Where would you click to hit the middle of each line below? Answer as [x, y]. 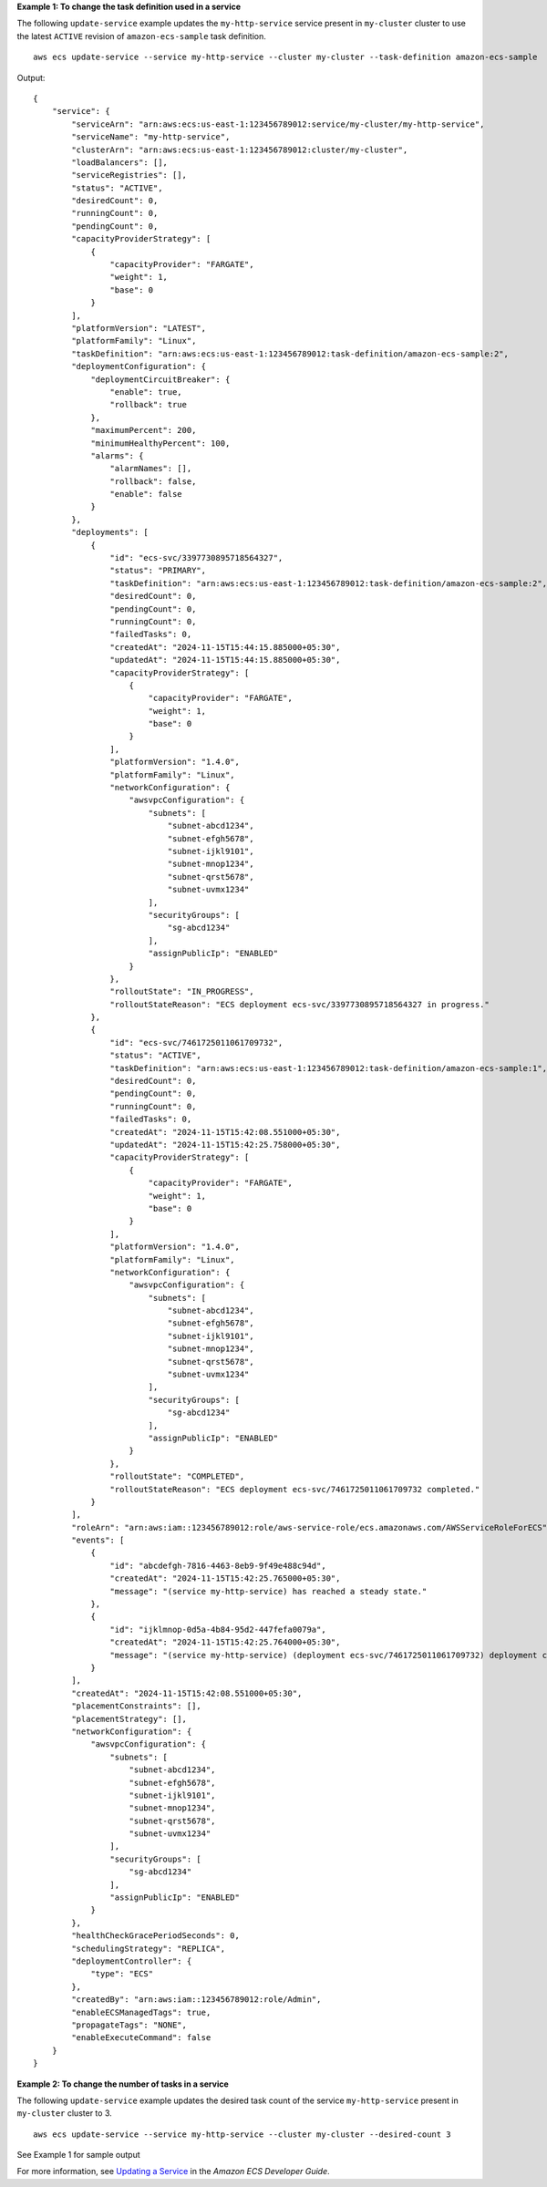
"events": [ [98, 1540]
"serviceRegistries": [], [129, 175]
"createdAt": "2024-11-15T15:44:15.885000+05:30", [225, 647]
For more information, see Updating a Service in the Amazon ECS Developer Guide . [173, 2172]
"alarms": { [117, 455]
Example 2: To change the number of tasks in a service [123, 2084]
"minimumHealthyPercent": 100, [160, 443]
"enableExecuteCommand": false [141, 2038]
